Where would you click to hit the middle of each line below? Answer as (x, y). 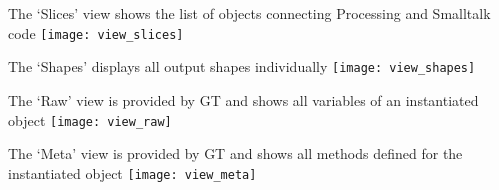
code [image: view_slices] (96, 32)
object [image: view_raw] (90, 119)
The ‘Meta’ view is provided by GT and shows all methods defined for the (235, 153)
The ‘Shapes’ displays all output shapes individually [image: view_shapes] (242, 66)
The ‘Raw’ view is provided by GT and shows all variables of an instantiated (243, 99)
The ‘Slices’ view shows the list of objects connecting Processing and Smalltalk (249, 13)
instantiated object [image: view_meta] (132, 172)
